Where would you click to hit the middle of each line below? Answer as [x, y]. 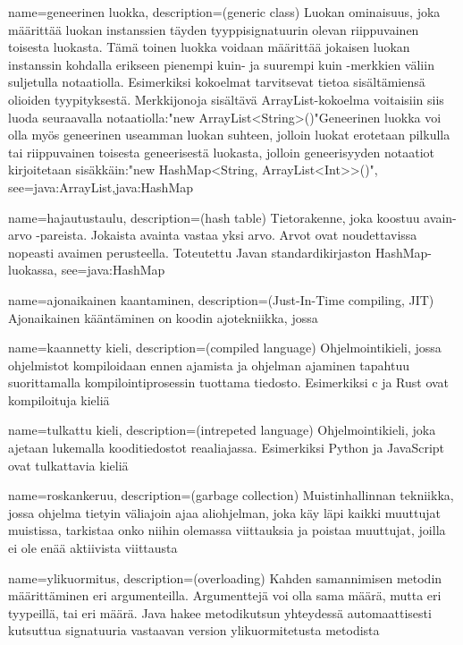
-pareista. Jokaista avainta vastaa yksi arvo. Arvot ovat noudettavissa [227, 235]
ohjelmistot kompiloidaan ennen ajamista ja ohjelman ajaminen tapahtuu [209, 365]
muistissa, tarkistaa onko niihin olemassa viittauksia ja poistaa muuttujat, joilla [227, 530]
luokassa [31, 270]
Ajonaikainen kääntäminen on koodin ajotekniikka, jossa [163, 317]
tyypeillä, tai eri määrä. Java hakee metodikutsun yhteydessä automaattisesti [220, 612]
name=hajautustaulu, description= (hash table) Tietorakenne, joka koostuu [214, 217]
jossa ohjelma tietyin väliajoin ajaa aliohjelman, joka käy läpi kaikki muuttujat [225, 512]
